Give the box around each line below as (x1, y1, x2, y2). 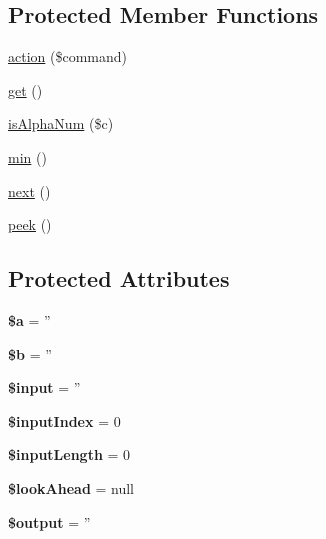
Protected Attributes (8, 263, 230, 294)
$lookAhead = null (8, 477, 135, 498)
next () (8, 180, 51, 201)
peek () (8, 214, 52, 235)
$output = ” (8, 511, 91, 532)
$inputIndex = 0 (8, 410, 121, 431)
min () (8, 146, 47, 167)
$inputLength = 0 (8, 444, 131, 465)
